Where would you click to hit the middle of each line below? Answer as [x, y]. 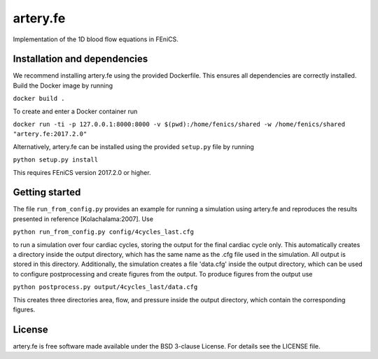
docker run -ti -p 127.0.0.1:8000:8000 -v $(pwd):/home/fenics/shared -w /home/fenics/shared [179, 125]
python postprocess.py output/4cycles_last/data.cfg [105, 287]
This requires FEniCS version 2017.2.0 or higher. [82, 172]
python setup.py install [55, 160]
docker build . [39, 99]
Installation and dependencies [80, 59]
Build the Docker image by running [63, 85]
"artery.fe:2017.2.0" [50, 134]
